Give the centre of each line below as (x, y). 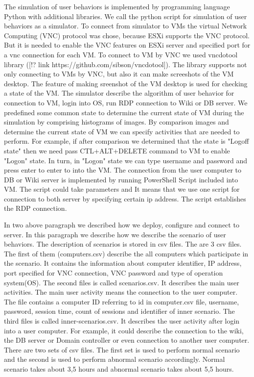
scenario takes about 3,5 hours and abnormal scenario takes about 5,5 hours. (119, 368)
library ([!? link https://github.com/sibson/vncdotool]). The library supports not (126, 64)
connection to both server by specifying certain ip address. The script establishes (125, 198)
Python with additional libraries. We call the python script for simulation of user (126, 16)
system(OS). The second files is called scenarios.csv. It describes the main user (122, 282)
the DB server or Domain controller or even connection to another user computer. (127, 340)
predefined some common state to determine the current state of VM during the (124, 112)
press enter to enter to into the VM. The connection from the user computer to (123, 170)
